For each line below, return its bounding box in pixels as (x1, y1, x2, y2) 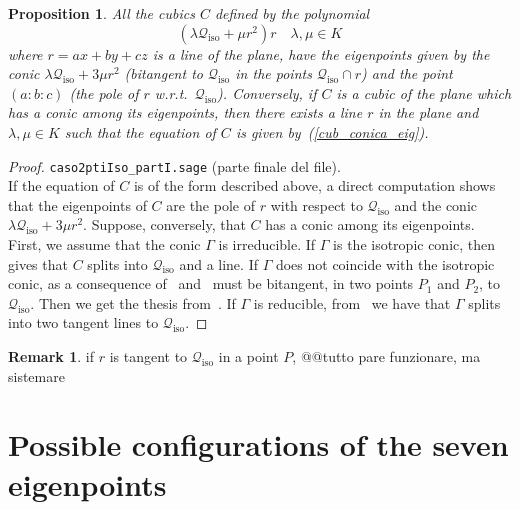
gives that (8, 253, 68, 274)
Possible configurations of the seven (8, 424, 509, 465)
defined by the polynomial (214, 3, 370, 23)
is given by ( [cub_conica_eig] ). (235, 121, 429, 142)
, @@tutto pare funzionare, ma (292, 345, 481, 366)
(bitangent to (124, 63, 203, 84)
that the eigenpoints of (8, 194, 147, 215)
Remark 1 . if (8, 345, 94, 366)
